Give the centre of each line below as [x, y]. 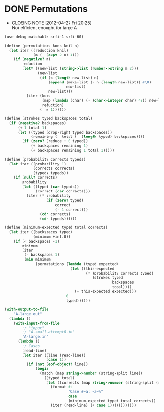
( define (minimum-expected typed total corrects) [56, 228]
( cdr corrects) [55, 214]
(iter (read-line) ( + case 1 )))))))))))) [94, 405]
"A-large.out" [28, 314]
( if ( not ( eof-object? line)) [57, 364]
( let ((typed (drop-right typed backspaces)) [65, 132]
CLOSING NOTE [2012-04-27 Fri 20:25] [51, 23]
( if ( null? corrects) [35, 178]
